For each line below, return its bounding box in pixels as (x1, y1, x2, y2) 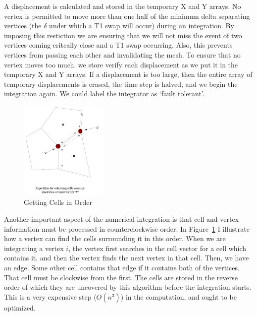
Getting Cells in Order (24, 197, 92, 207)
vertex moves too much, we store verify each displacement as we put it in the (4, 59, 238, 69)
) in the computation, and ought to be (120, 291, 237, 302)
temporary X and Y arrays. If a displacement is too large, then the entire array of (4, 69, 253, 79)
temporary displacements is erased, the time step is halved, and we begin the (4, 78, 238, 89)
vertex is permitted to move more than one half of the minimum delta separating (4, 10, 250, 21)
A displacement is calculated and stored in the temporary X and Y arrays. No (4, 1, 241, 11)
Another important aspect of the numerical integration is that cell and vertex (4, 214, 239, 224)
